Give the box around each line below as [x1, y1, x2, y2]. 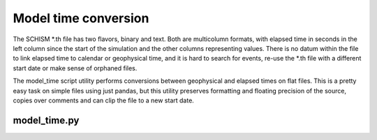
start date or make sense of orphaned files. [13, 63, 138, 72]
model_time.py [13, 114, 80, 126]
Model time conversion [13, 10, 149, 26]
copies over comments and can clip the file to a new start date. [13, 96, 195, 104]
